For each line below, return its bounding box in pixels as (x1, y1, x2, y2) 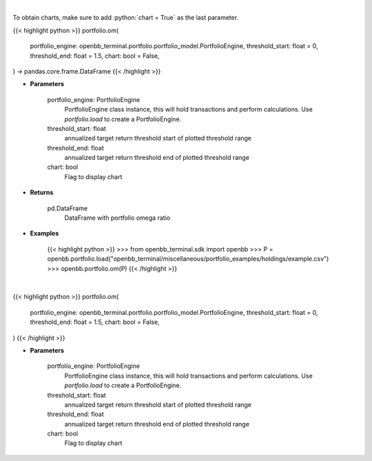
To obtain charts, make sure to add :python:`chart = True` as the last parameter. (12, 14, 239, 22)
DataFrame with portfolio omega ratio (64, 214, 171, 222)
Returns (30, 188, 54, 196)
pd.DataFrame (47, 204, 88, 212)
